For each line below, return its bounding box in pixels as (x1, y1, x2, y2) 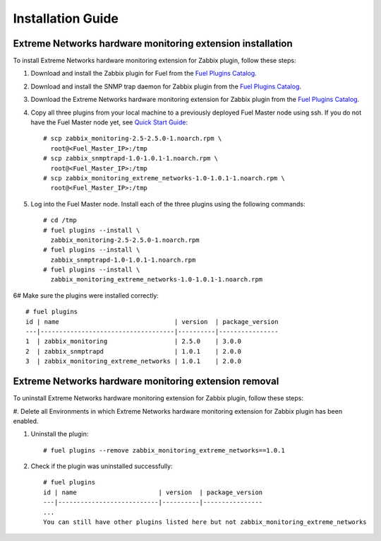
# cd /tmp (43, 216, 77, 224)
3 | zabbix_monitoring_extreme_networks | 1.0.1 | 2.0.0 (25, 357, 241, 366)
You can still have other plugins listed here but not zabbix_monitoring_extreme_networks (43, 518, 367, 526)
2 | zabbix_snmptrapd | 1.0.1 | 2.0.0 (25, 347, 241, 355)
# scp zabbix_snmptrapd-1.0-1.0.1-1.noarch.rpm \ (43, 154, 219, 163)
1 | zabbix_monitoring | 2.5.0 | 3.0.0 (25, 337, 241, 346)
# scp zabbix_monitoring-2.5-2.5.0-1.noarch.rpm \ (43, 134, 222, 143)
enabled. (13, 417, 39, 425)
